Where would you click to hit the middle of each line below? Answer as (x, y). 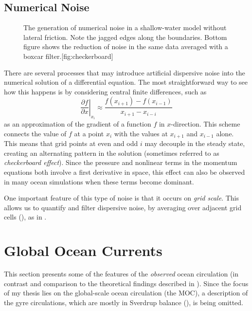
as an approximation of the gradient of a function (78, 124)
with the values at (141, 133)
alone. (225, 133)
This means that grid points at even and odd (71, 143)
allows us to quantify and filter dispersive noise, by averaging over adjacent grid (123, 207)
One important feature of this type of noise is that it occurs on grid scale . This (122, 198)
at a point (89, 133)
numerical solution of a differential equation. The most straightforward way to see (126, 82)
